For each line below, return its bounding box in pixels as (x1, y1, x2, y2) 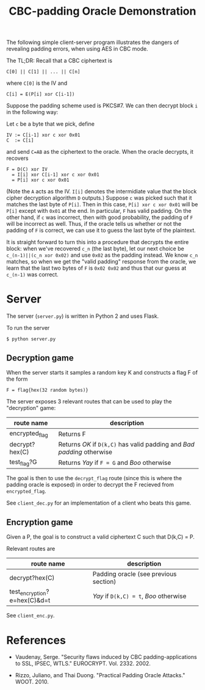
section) (92, 578, 117, 586)
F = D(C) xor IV (6, 167, 48, 173)
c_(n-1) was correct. (6, 271, 59, 278)
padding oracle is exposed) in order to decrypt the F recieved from (6, 481, 174, 489)
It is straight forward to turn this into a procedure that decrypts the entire (6, 239, 189, 246)
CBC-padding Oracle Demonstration (9, 4, 196, 18)
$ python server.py (6, 336, 56, 342)
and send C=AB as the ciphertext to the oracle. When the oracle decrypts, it (6, 148, 193, 156)
